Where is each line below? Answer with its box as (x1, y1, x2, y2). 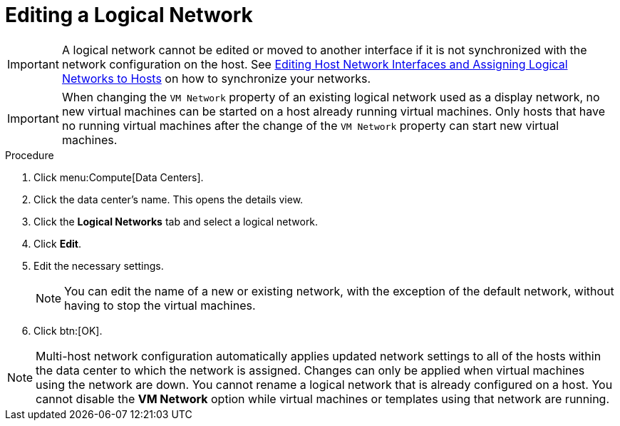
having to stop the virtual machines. (64, 298, 256, 313)
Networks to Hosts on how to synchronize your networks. (61, 71, 371, 86)
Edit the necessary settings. (33, 259, 164, 272)
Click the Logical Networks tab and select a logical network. (33, 215, 319, 228)
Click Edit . (33, 237, 81, 250)
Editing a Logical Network (5, 3, 253, 27)
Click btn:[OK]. (33, 324, 103, 337)
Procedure (5, 148, 54, 161)
